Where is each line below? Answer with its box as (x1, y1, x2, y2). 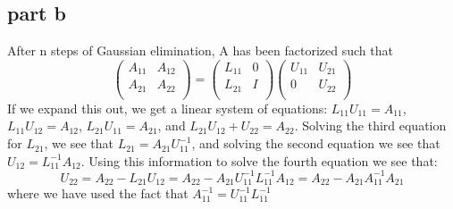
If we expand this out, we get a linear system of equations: (7, 98, 328, 117)
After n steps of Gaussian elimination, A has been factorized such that (7, 41, 393, 60)
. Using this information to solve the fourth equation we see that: (80, 151, 438, 170)
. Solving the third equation (294, 116, 447, 135)
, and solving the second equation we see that (191, 134, 440, 153)
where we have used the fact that (7, 184, 189, 203)
